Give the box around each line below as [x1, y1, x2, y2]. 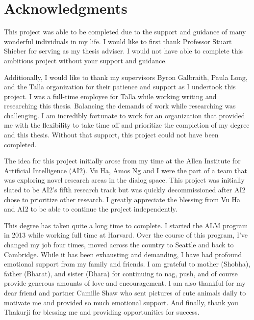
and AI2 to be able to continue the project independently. [4, 204, 178, 214]
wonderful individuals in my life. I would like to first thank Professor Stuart [4, 36, 232, 46]
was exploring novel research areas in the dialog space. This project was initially [4, 175, 245, 185]
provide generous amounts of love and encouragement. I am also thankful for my [4, 278, 246, 288]
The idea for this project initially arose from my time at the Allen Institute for [4, 156, 241, 166]
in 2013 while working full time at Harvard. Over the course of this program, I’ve [4, 230, 248, 240]
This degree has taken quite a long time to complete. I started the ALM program [4, 220, 248, 230]
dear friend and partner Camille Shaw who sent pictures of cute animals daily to [4, 287, 246, 297]
